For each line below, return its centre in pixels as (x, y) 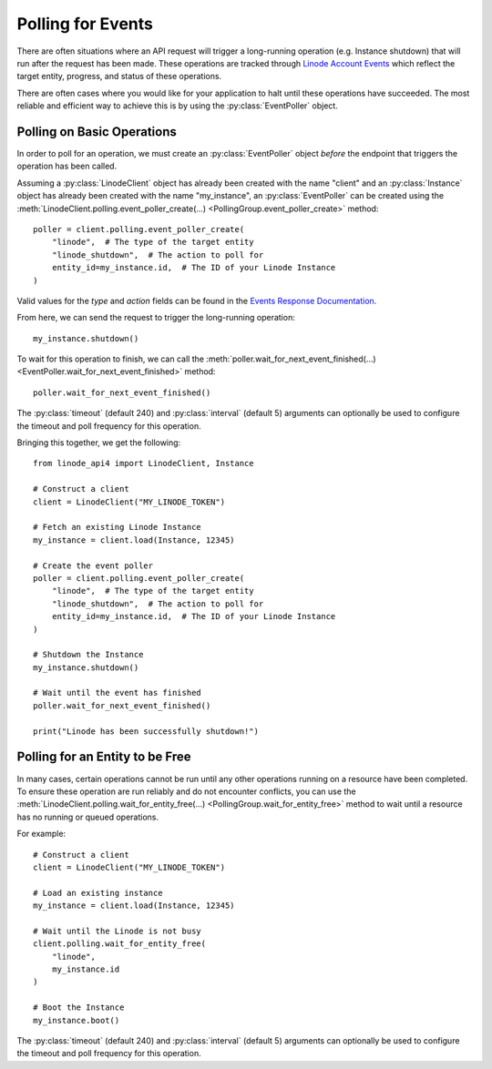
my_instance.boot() (77, 1020)
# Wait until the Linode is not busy (118, 931)
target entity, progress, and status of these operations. (119, 76)
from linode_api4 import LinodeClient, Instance (143, 463)
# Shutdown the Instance (88, 655)
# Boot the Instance (79, 1008)
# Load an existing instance (98, 893)
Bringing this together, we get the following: (99, 443)
